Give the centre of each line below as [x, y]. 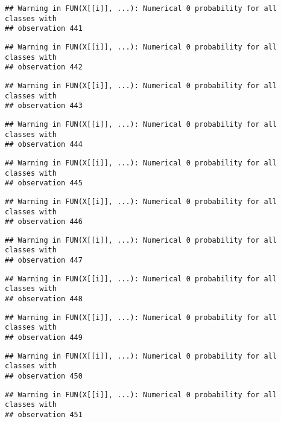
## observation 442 [44, 67]
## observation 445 [44, 183]
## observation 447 [44, 261]
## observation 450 [44, 376]
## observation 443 [44, 106]
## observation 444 [44, 145]
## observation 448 [44, 299]
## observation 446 [44, 222]
